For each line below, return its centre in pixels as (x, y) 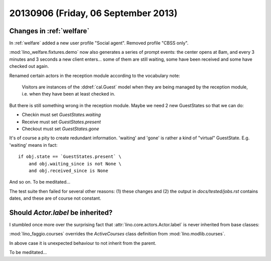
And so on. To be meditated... (40, 182)
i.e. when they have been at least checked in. (69, 94)
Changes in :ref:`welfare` (49, 31)
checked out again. (29, 66)
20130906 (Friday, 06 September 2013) (93, 13)
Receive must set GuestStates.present (61, 122)
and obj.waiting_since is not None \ (75, 164)
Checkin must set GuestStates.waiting (61, 115)
